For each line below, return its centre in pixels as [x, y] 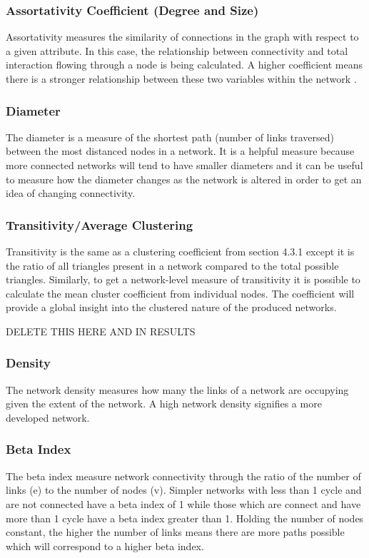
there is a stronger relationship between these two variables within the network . [181, 78]
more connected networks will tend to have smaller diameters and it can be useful [184, 165]
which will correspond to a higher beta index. [105, 546]
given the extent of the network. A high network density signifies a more [164, 404]
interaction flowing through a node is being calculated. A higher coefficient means [184, 65]
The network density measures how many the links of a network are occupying [177, 389]
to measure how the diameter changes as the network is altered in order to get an [184, 179]
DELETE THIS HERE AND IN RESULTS [101, 331]
